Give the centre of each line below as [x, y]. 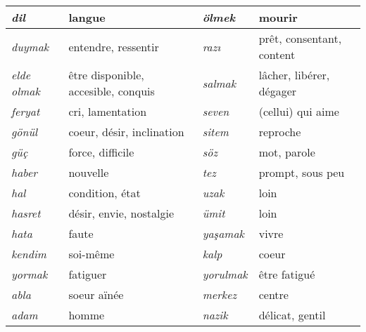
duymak [30, 46]
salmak [219, 83]
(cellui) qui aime [299, 111]
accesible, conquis [112, 91]
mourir [278, 17]
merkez [220, 294]
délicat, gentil [292, 315]
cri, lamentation [108, 111]
